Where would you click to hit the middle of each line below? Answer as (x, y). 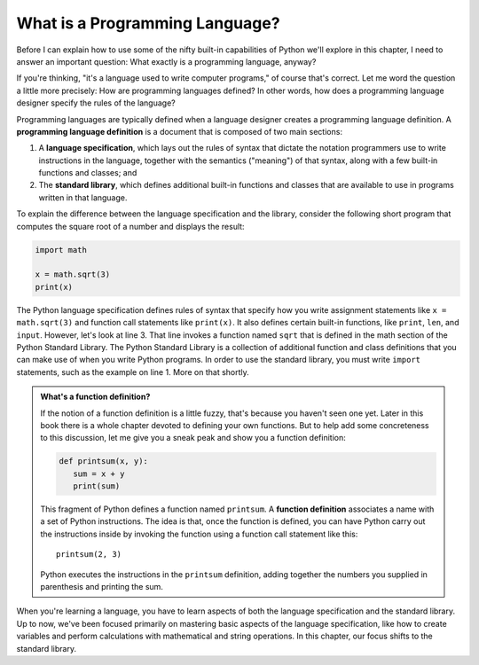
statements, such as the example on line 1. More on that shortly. (133, 372)
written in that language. (83, 197)
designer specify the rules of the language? (96, 103)
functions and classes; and (88, 173)
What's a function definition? (95, 397)
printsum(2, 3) (89, 555)
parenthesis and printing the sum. (102, 586)
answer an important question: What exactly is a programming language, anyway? (166, 61)
